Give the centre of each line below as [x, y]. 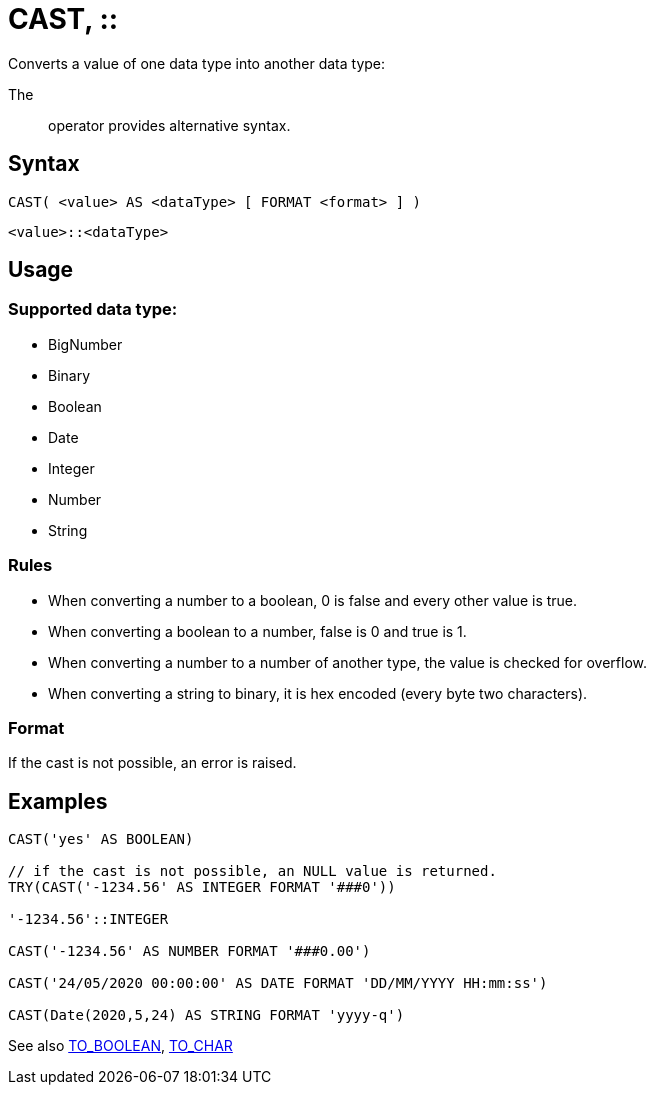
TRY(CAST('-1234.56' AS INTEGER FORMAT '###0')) [202, 887]
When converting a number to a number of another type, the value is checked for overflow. [347, 662]
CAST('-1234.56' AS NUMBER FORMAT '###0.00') [189, 951]
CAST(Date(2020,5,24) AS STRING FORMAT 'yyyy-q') [206, 1015]
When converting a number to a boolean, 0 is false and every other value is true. [313, 600]
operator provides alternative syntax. [169, 125]
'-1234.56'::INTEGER [88, 919]
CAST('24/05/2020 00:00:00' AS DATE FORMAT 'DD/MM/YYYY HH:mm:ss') [278, 983]
